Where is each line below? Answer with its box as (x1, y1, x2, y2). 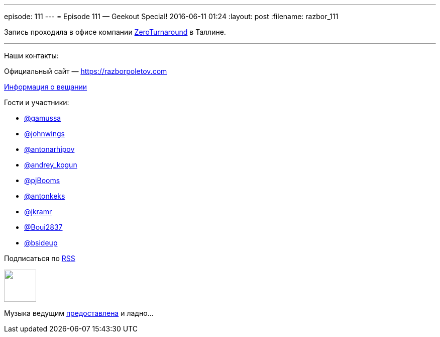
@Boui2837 (24, 223, 63, 231)
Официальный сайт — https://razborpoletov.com (4, 67, 167, 75)
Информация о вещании (4, 82, 87, 91)
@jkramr (24, 207, 52, 216)
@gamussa (24, 114, 61, 122)
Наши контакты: (4, 51, 59, 60)
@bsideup (24, 238, 58, 247)
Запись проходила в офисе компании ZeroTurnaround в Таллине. (4, 28, 226, 36)
